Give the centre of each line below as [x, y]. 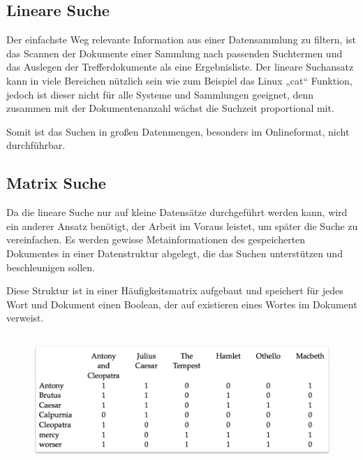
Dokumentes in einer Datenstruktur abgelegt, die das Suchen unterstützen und [175, 253]
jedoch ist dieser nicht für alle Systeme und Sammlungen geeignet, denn [160, 94]
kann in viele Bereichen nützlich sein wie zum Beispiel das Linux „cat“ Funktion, [179, 80]
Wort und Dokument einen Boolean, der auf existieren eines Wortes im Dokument [182, 304]
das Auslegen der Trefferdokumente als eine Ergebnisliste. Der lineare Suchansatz [180, 67]
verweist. [25, 318]
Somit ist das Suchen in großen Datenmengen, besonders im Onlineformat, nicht [178, 131]
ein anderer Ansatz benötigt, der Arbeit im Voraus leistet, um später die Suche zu [182, 225]
